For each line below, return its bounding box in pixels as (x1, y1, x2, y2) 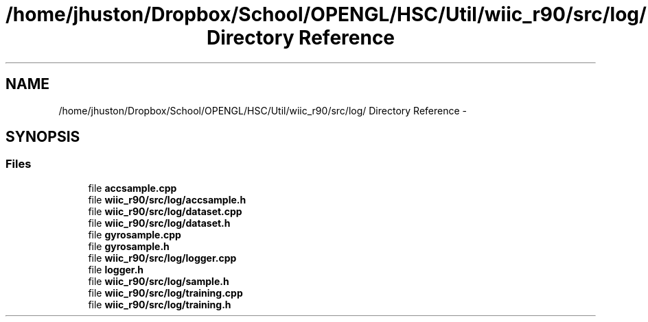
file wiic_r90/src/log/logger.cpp (88, 251, 237, 264)
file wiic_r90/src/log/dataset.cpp (88, 205, 242, 217)
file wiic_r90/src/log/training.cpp (88, 286, 243, 299)
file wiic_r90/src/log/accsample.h (88, 193, 246, 206)
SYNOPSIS (5, 128, 80, 146)
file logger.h (88, 263, 144, 275)
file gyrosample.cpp (88, 228, 181, 240)
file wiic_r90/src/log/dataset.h (88, 216, 231, 229)
